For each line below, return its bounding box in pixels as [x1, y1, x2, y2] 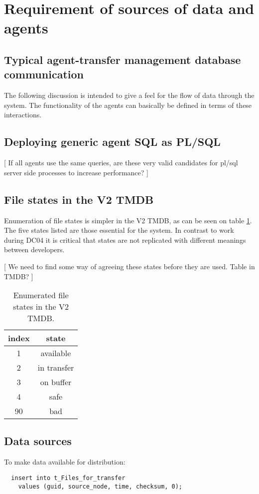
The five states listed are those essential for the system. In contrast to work [4, 225, 234, 235]
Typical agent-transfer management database [4, 51, 241, 67]
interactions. [4, 109, 42, 120]
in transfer [37, 362, 74, 374]
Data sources [4, 433, 72, 449]
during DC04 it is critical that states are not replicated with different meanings [4, 234, 246, 245]
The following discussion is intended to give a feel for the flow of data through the [4, 90, 255, 100]
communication [4, 66, 84, 82]
